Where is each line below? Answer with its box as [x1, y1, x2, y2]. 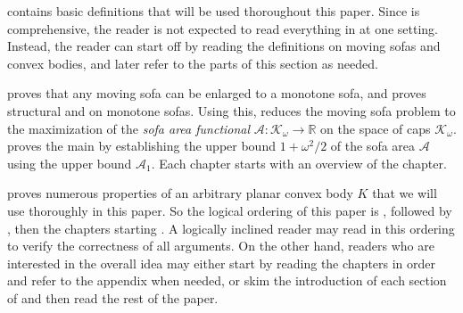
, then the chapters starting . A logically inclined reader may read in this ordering [7, 218, 455, 237]
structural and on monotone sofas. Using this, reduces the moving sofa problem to [7, 101, 456, 119]
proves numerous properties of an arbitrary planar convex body [7, 184, 353, 202]
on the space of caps [320, 119, 431, 137]
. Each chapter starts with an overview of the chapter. [151, 153, 447, 172]
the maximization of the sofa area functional [7, 119, 251, 137]
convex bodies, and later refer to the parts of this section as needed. [7, 54, 378, 72]
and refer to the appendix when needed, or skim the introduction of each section [7, 271, 447, 290]
